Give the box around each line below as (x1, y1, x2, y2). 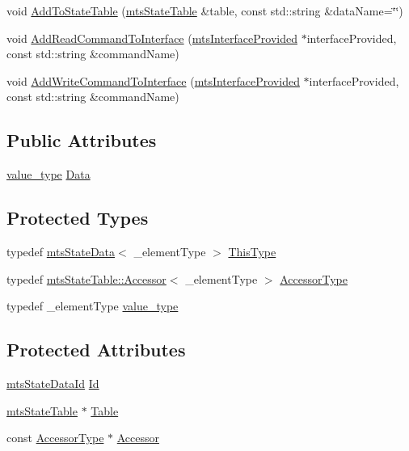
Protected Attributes (6, 337, 186, 362)
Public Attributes (6, 128, 157, 153)
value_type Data (6, 166, 91, 183)
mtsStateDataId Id (6, 374, 99, 391)
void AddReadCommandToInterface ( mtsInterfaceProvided (6, 29, 297, 46)
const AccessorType (6, 429, 104, 446)
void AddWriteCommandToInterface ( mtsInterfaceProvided (6, 72, 300, 89)
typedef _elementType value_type (6, 297, 179, 314)
